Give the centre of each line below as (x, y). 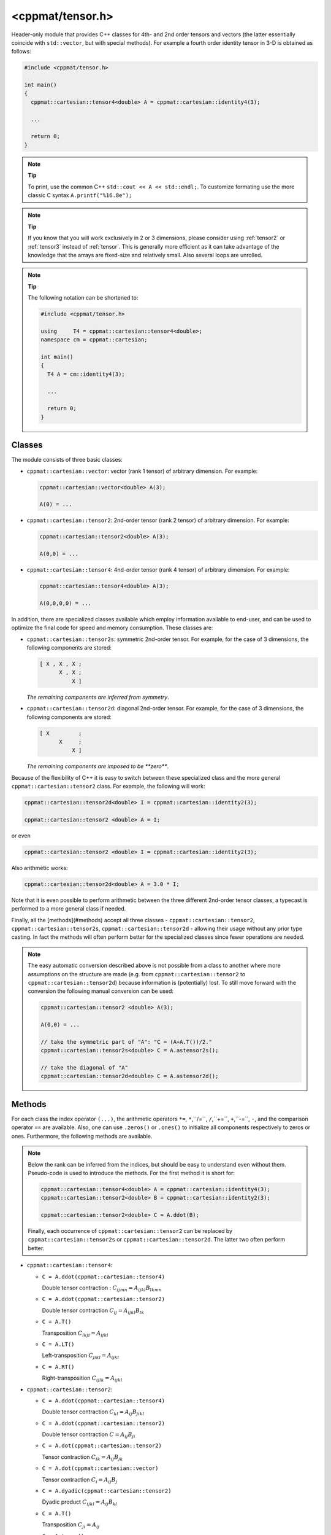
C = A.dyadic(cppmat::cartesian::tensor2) (107, 1491)
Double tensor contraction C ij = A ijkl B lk (93, 1311)
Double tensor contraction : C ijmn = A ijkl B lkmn (102, 1288)
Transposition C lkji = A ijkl (75, 1334)
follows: (21, 52)
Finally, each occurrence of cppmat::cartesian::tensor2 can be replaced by (130, 1231)
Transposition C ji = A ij (71, 1525)
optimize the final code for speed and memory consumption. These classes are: (112, 628)
